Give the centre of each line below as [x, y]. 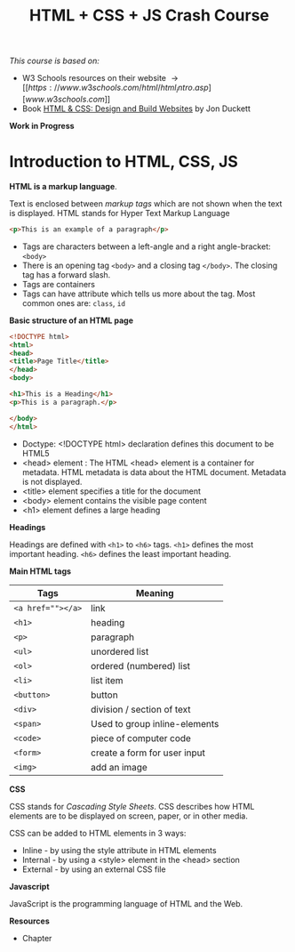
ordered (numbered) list [140, 666]
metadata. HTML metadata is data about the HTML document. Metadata [154, 472]
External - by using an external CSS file [94, 869]
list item [107, 680]
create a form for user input [148, 753]
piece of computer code [140, 738]
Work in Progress [42, 125]
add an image [119, 767]
